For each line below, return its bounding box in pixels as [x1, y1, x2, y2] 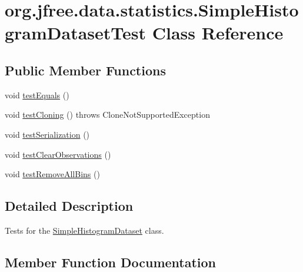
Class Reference [152, 21, 284, 45]
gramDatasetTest [5, 21, 146, 45]
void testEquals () [5, 88, 69, 101]
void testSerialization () [5, 128, 90, 140]
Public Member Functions [5, 61, 166, 79]
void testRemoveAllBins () [5, 168, 100, 180]
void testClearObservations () [5, 148, 111, 160]
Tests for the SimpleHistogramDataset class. [5, 224, 164, 236]
